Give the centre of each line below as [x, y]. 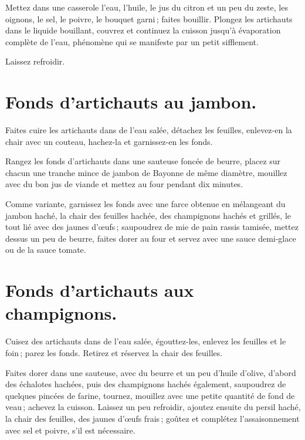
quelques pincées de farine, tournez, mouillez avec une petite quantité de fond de [150, 395]
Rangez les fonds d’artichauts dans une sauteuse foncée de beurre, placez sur [143, 161]
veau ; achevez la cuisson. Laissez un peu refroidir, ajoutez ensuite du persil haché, [153, 407]
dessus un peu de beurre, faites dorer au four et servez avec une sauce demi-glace [151, 238]
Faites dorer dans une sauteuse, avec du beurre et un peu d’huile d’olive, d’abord [151, 372]
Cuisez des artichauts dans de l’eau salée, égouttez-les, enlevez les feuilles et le [146, 341]
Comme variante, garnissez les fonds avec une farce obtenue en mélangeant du [145, 204]
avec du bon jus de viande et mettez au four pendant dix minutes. [124, 184]
